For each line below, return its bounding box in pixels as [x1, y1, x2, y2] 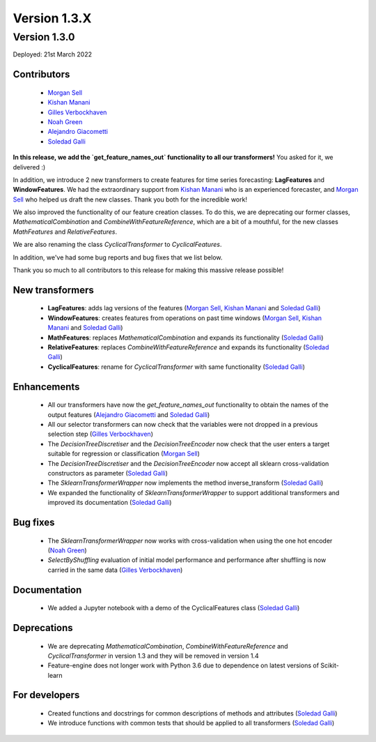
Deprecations [13, 621, 73, 634]
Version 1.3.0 [13, 31, 75, 43]
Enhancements [13, 381, 80, 393]
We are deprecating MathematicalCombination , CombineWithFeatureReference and [47, 642, 288, 650]
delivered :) [13, 162, 46, 171]
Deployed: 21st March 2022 [13, 50, 92, 59]
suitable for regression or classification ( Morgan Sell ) [47, 450, 200, 458]
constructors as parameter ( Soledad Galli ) [47, 469, 169, 477]
